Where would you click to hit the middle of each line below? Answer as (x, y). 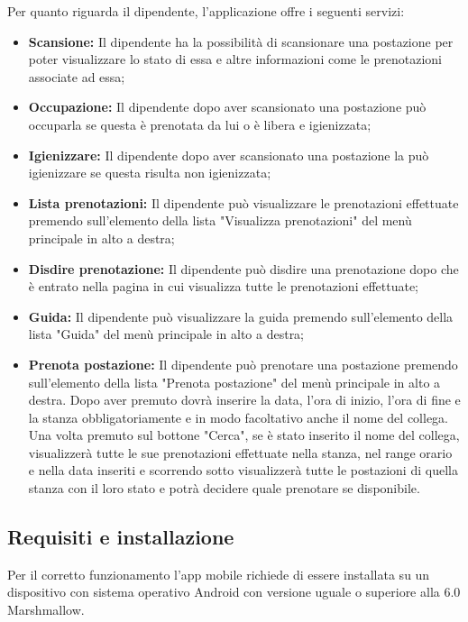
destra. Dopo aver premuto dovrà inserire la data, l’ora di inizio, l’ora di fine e (244, 400)
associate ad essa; (77, 76)
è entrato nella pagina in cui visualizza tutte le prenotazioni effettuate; (224, 286)
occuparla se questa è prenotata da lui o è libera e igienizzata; (200, 124)
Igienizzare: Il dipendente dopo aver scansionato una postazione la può (229, 155)
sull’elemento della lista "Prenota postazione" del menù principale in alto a (234, 382)
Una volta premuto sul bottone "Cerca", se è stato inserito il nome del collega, (244, 435)
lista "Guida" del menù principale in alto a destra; (166, 334)
